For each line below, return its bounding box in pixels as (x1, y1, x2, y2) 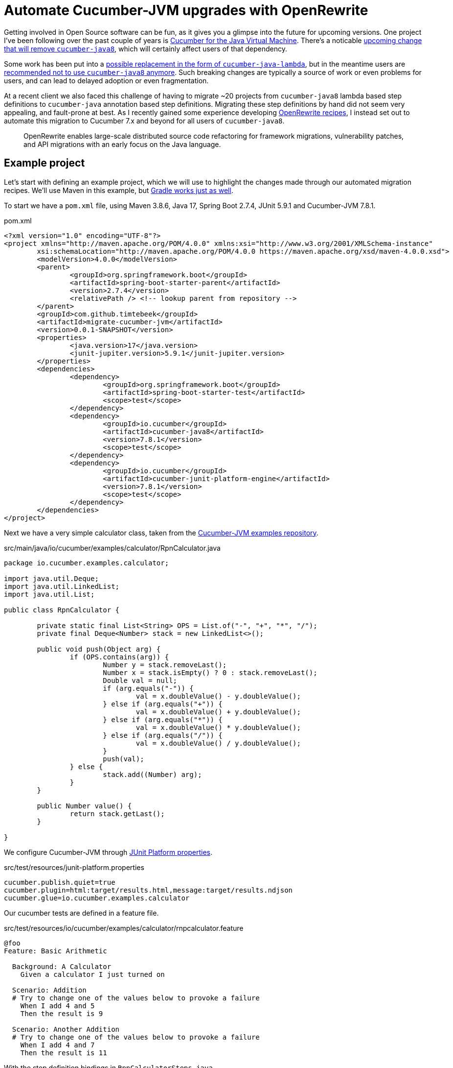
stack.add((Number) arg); (103, 770, 202, 778)
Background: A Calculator (12, 962, 112, 971)
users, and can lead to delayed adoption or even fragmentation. (4, 76, 209, 85)
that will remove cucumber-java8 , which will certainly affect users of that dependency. (4, 44, 287, 53)
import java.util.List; (4, 590, 95, 598)
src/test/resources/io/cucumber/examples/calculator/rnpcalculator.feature (4, 923, 244, 932)
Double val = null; (103, 676, 178, 684)
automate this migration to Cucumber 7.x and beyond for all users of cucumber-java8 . (4, 116, 285, 125)
